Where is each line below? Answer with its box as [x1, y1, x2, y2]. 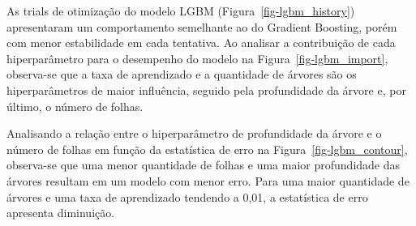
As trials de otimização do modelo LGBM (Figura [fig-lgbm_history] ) [6, 2, 355, 19]
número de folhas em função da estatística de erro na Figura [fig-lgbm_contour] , [6, 140, 408, 157]
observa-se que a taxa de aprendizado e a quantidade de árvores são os [6, 66, 357, 83]
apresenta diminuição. [6, 204, 115, 221]
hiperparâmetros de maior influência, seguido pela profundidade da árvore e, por [6, 81, 406, 98]
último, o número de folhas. [6, 97, 144, 114]
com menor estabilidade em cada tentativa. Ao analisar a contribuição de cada [6, 34, 396, 51]
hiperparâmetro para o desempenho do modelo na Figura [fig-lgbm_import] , [6, 49, 388, 66]
